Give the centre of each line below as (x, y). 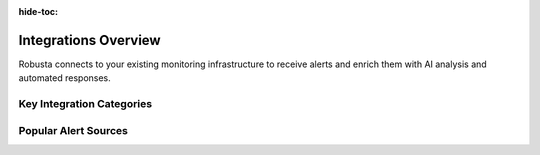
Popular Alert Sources (73, 130)
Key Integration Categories (85, 104)
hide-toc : (38, 11)
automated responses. (65, 78)
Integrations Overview (89, 40)
